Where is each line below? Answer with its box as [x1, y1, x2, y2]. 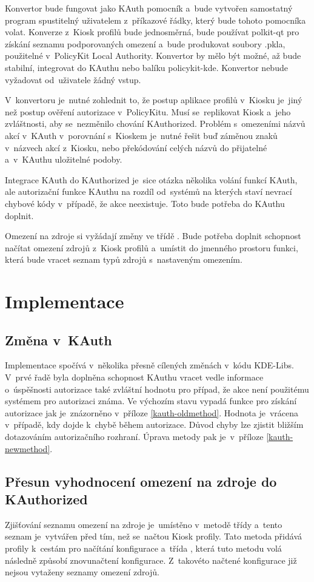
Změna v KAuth [5, 330, 112, 349]
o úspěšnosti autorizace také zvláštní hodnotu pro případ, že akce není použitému [5, 382, 309, 395]
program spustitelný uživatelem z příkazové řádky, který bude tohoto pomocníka [5, 13, 306, 26]
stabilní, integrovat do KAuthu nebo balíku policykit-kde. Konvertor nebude [5, 61, 288, 73]
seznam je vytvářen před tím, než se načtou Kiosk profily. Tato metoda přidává [5, 530, 302, 543]
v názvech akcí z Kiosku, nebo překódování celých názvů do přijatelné [5, 141, 267, 154]
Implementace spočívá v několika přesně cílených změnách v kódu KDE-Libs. [5, 359, 294, 371]
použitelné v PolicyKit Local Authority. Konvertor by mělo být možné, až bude [5, 49, 301, 62]
